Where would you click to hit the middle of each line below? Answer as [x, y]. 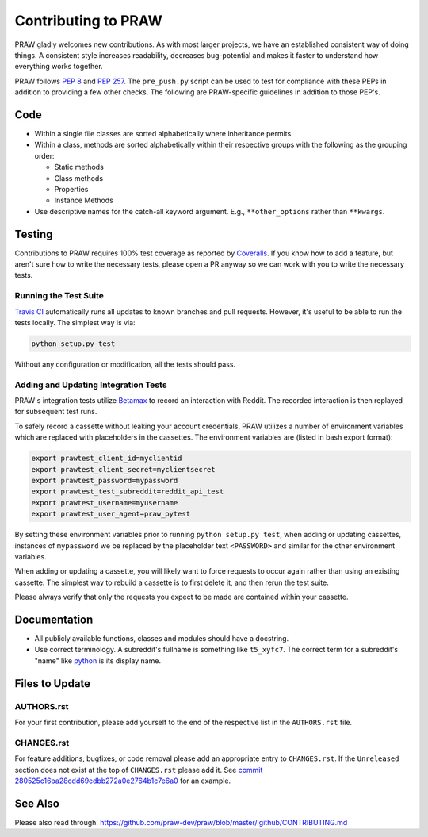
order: [44, 155]
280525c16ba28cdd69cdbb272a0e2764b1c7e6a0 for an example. [123, 781]
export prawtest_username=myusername [105, 503]
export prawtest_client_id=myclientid [107, 459]
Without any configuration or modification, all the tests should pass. [125, 364]
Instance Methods [84, 200]
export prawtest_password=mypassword [105, 481]
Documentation [54, 619]
